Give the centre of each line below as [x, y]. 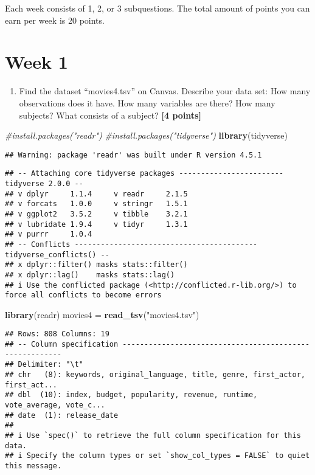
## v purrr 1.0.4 [49, 234]
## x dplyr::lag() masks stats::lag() [90, 275]
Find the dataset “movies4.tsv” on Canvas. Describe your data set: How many [165, 91]
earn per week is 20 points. [55, 20]
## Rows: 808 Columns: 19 [57, 334]
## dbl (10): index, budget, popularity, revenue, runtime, [131, 395]
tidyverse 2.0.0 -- [44, 184]
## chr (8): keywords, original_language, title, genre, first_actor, [155, 375]
